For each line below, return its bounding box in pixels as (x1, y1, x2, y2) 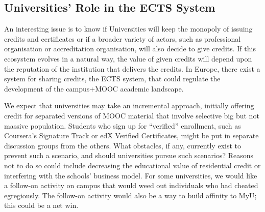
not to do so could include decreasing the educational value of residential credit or (4, 160, 261, 170)
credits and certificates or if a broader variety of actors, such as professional (4, 33, 241, 44)
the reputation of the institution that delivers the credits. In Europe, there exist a (4, 63, 260, 74)
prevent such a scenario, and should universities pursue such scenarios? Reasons (4, 150, 254, 161)
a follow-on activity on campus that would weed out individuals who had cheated (4, 180, 258, 191)
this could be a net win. (4, 200, 79, 210)
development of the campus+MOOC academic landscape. (4, 83, 184, 94)
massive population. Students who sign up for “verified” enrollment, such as (4, 120, 241, 131)
